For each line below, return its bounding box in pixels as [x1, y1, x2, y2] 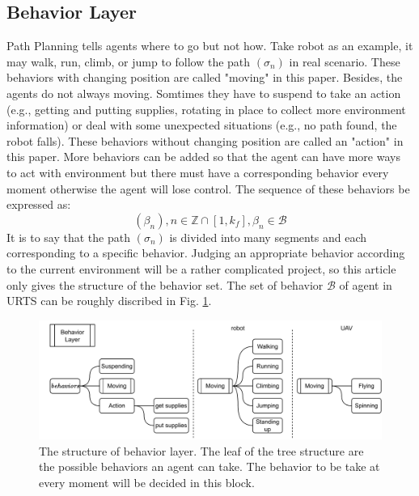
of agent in [339, 276, 392, 293]
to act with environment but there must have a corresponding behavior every [6, 163, 389, 180]
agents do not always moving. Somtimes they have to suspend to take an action [6, 84, 401, 101]
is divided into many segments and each [169, 228, 367, 245]
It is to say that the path [6, 228, 130, 245]
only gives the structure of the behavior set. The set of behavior [6, 276, 324, 293]
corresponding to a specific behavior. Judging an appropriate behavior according [6, 244, 405, 261]
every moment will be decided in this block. [39, 473, 255, 490]
